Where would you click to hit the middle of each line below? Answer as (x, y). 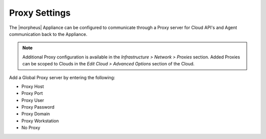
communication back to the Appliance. (48, 34)
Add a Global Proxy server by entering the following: (62, 77)
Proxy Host (33, 86)
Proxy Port (32, 93)
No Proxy (31, 128)
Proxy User (33, 100)
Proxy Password (38, 107)
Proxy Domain (36, 114)
